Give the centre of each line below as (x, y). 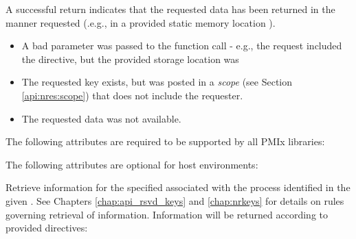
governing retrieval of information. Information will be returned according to (167, 214)
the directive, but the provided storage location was (130, 59)
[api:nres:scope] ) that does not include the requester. (132, 95)
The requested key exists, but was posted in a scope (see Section (157, 82)
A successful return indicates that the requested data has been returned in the (170, 9)
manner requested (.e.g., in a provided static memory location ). (141, 22)
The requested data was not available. (101, 118)
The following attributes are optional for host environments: (132, 164)
